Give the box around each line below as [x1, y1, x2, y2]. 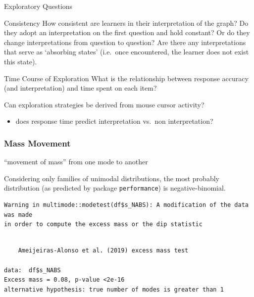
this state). [4, 56, 37, 66]
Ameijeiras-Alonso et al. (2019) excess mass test [18, 247, 189, 254]
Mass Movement [4, 137, 71, 149]
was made [4, 211, 33, 218]
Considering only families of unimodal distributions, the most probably [4, 173, 219, 183]
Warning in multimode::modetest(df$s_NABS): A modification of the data [4, 201, 249, 208]
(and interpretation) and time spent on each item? [4, 83, 157, 93]
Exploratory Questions [4, 1, 73, 11]
